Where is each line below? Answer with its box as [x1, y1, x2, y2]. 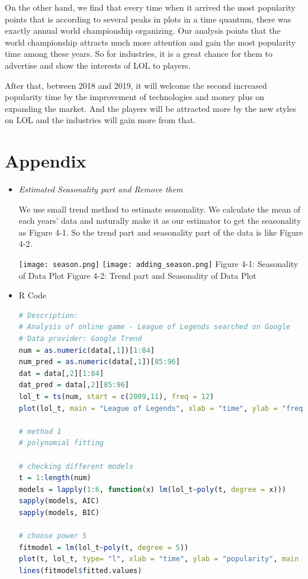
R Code [18, 289, 47, 301]
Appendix [5, 149, 86, 173]
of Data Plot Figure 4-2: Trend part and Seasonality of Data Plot [18, 269, 256, 281]
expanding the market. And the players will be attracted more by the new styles [5, 102, 296, 114]
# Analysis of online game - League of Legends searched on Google [18, 323, 290, 332]
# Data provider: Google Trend [18, 334, 142, 343]
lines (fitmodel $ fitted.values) [18, 566, 142, 575]
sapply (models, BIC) [18, 508, 100, 517]
